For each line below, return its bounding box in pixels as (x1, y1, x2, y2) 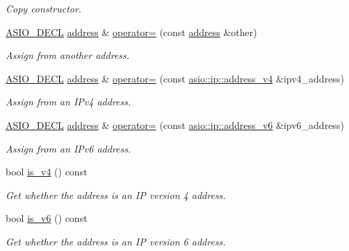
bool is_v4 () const (6, 164, 88, 179)
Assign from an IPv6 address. (6, 141, 131, 155)
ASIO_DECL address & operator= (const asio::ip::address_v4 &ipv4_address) (6, 71, 344, 85)
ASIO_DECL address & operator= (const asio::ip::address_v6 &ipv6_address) (6, 117, 344, 132)
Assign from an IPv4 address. (6, 94, 131, 109)
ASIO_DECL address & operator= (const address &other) (6, 24, 257, 39)
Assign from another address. (6, 48, 130, 62)
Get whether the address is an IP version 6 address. (6, 234, 226, 248)
